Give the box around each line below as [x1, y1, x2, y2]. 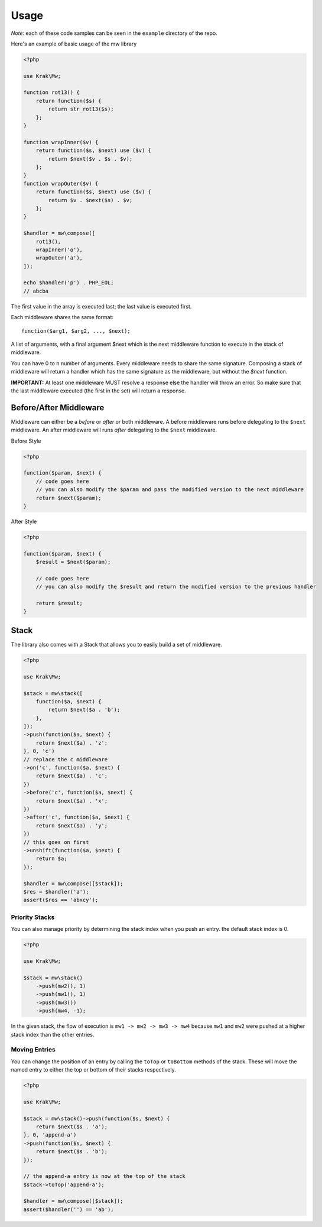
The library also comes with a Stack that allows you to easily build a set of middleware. [11, 641, 223, 648]
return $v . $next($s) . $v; [48, 197, 133, 203]
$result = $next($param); [35, 559, 111, 566]
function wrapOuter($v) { [23, 180, 99, 187]
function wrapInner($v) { [23, 139, 99, 145]
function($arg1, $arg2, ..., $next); [21, 327, 131, 334]
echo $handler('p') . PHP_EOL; [23, 280, 115, 286]
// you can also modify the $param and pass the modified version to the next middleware [35, 486, 304, 493]
